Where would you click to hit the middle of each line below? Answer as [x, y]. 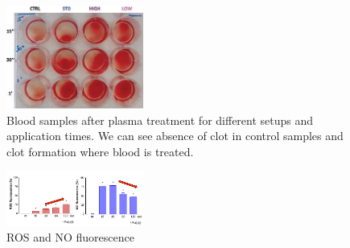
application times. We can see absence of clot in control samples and [175, 136]
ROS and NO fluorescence [70, 236]
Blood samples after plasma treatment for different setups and [160, 120]
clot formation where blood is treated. [100, 151]
